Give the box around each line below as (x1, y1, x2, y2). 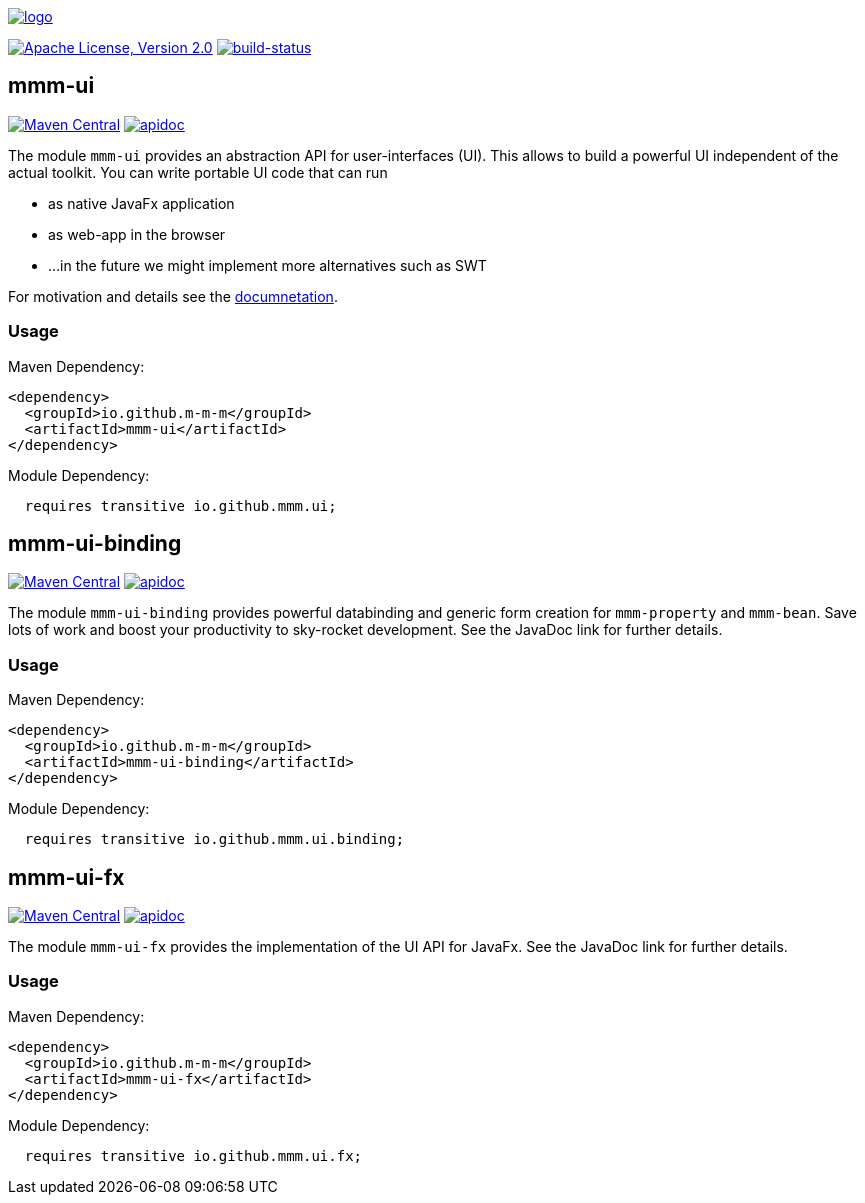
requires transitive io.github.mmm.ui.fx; (24, 1147, 363, 1164)
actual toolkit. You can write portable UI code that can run (8, 163, 388, 181)
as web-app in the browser (48, 225, 226, 243)
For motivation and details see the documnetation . (8, 287, 338, 305)
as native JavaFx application (48, 194, 235, 212)
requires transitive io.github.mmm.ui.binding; (24, 831, 405, 848)
